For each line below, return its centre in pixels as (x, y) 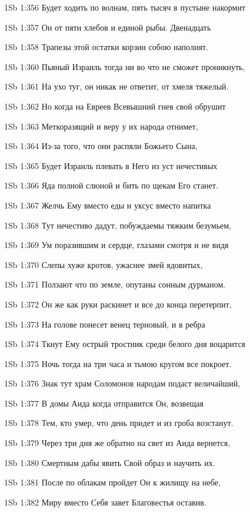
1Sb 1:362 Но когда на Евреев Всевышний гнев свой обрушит (115, 106)
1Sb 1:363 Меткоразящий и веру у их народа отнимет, (101, 126)
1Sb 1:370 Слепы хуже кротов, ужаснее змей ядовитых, (104, 264)
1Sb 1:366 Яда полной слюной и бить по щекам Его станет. (111, 185)
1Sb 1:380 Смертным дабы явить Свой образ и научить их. (110, 462)
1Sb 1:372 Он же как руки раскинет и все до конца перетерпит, (118, 304)
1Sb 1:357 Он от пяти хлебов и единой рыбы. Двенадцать (108, 27)
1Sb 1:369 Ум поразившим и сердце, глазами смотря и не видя (116, 245)
